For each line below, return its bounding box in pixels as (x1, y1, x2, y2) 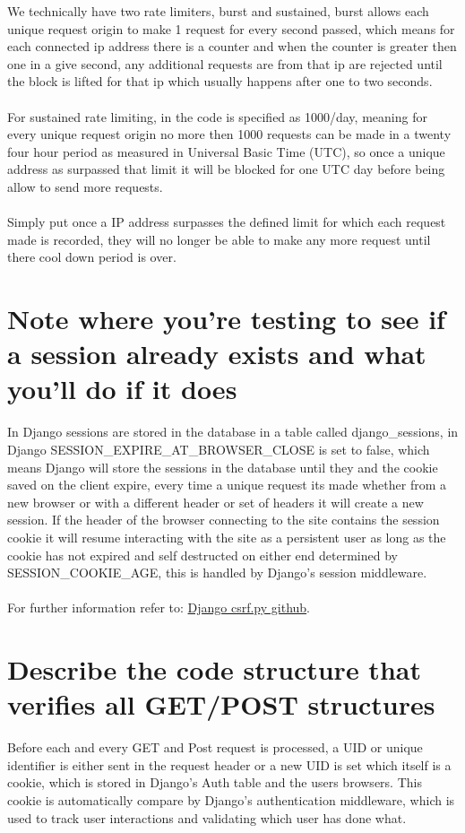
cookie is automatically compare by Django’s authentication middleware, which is (7, 791, 455, 810)
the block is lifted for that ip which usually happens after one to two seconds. (7, 72, 433, 91)
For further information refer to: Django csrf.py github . (7, 598, 311, 617)
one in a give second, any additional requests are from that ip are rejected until (7, 54, 443, 73)
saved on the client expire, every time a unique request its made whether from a (7, 475, 446, 494)
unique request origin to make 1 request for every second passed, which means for (7, 19, 455, 38)
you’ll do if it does (7, 370, 237, 407)
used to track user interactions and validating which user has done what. (7, 808, 407, 827)
